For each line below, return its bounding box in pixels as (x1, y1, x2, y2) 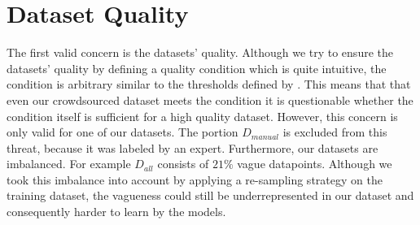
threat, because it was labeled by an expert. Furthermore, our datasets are (7, 139, 378, 156)
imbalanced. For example (7, 155, 131, 172)
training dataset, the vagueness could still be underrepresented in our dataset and (7, 187, 414, 204)
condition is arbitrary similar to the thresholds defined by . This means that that (7, 76, 411, 93)
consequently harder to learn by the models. (7, 203, 226, 220)
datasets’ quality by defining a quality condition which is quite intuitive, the (7, 59, 387, 76)
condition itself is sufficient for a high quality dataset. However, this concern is (7, 107, 398, 124)
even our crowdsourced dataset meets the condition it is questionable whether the (7, 91, 413, 108)
